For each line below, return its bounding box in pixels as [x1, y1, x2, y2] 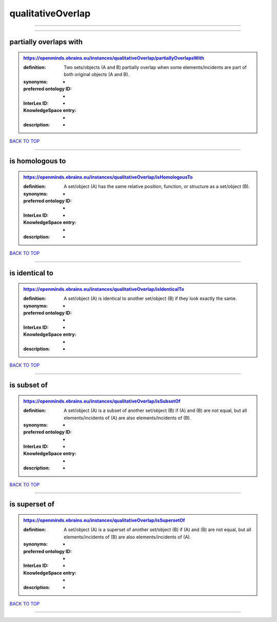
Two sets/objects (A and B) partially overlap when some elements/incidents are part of [64, 64, 247, 70]
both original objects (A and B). [64, 71, 130, 78]
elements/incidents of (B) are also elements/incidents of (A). [64, 534, 191, 540]
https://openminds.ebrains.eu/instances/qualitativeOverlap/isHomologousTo [23, 174, 193, 180]
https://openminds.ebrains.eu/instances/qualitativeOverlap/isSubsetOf [23, 398, 181, 404]
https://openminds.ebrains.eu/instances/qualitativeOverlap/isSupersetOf [23, 517, 185, 523]
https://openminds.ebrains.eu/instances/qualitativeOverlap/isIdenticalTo [23, 286, 185, 292]
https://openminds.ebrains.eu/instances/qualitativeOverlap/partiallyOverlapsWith [23, 54, 205, 61]
